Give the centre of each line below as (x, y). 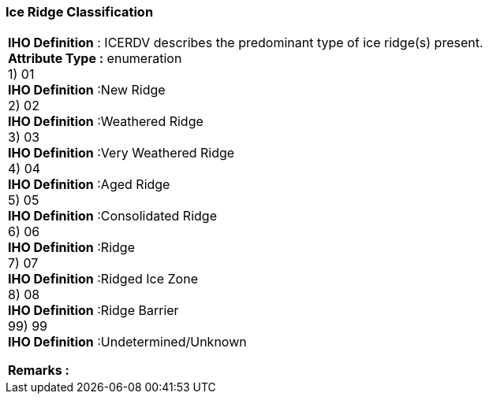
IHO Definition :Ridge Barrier (93, 311)
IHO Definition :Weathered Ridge (106, 122)
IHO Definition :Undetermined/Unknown (127, 342)
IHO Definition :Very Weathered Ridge (121, 153)
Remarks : (39, 370)
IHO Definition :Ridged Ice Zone (103, 279)
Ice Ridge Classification (80, 12)
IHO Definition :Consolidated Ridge (112, 216)
